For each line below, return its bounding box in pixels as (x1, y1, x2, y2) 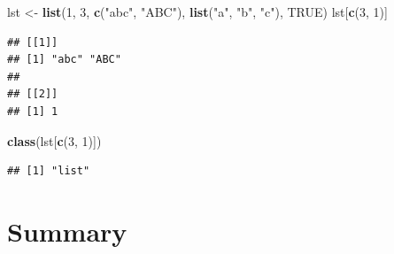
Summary (7, 212, 127, 249)
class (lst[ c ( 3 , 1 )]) (7, 131, 102, 150)
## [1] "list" (7, 165, 90, 178)
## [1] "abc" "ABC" (7, 53, 121, 66)
